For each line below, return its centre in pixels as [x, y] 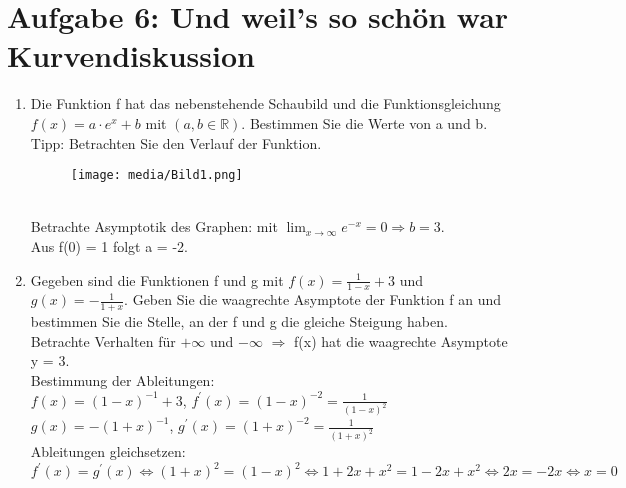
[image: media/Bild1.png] [156, 175]
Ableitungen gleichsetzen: [108, 451]
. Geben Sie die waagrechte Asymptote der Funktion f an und [313, 299]
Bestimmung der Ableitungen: [122, 379]
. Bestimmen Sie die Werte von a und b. [364, 122]
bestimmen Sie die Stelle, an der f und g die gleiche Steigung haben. [239, 321]
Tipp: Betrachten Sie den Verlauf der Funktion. [176, 142]
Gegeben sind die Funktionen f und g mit [157, 279]
